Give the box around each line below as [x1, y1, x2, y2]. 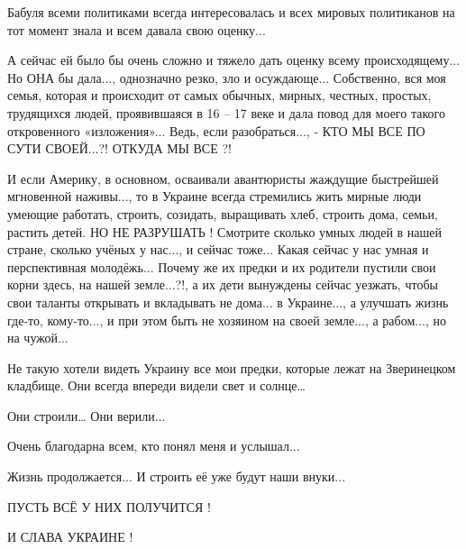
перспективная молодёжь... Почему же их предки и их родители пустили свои [7, 257, 436, 276]
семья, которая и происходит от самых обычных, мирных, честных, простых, [7, 86, 432, 105]
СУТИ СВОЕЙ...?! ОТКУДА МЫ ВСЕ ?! [7, 139, 232, 158]
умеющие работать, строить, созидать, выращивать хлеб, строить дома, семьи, [7, 204, 438, 223]
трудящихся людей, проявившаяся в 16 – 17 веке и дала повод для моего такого [7, 103, 445, 122]
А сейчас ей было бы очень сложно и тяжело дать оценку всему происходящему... [7, 50, 461, 69]
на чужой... [7, 328, 69, 347]
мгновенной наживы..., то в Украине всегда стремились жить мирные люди [7, 187, 422, 206]
